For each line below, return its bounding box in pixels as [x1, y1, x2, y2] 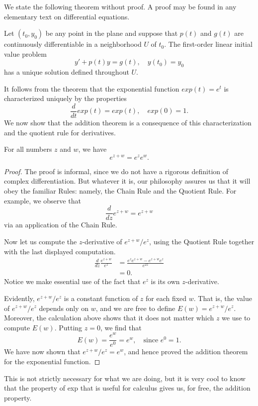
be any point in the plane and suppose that [45, 28, 178, 38]
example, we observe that [4, 195, 81, 205]
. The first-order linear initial [164, 39, 253, 49]
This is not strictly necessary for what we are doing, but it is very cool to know [4, 373, 246, 383]
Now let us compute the [4, 236, 77, 246]
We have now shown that [4, 346, 81, 357]
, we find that [100, 322, 142, 332]
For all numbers [4, 144, 52, 154]
